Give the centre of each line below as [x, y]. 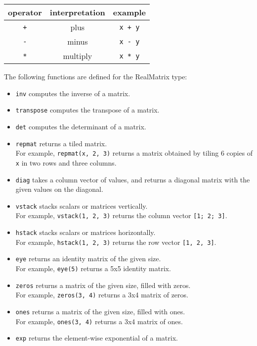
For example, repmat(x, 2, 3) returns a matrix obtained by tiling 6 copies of [134, 153]
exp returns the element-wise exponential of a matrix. [97, 338]
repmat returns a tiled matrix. [61, 143]
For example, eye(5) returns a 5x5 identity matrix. [93, 268]
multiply [78, 56]
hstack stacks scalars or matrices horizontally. [86, 232]
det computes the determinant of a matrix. [81, 126]
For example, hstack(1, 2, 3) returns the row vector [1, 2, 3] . [116, 242]
